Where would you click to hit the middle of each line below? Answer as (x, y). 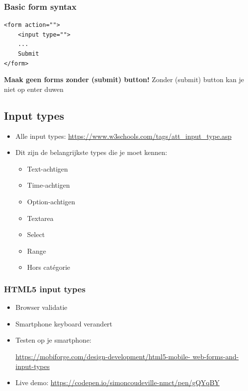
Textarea (40, 218)
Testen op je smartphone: (53, 340)
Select (36, 234)
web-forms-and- (215, 356)
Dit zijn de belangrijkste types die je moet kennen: (91, 152)
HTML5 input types (45, 289)
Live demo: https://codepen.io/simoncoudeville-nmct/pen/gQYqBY (117, 382)
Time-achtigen (48, 185)
